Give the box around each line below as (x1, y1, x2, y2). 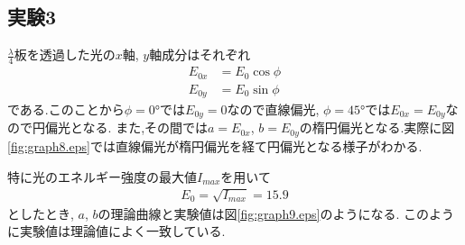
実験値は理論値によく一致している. (19, 222, 226, 240)
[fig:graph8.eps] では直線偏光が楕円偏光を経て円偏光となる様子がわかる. (7, 136, 423, 155)
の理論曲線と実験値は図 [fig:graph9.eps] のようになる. (98, 204, 400, 222)
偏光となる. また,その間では (44, 118, 209, 137)
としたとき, (7, 204, 74, 222)
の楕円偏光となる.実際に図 (299, 118, 455, 137)
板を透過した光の (14, 45, 116, 64)
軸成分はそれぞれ (149, 45, 251, 64)
